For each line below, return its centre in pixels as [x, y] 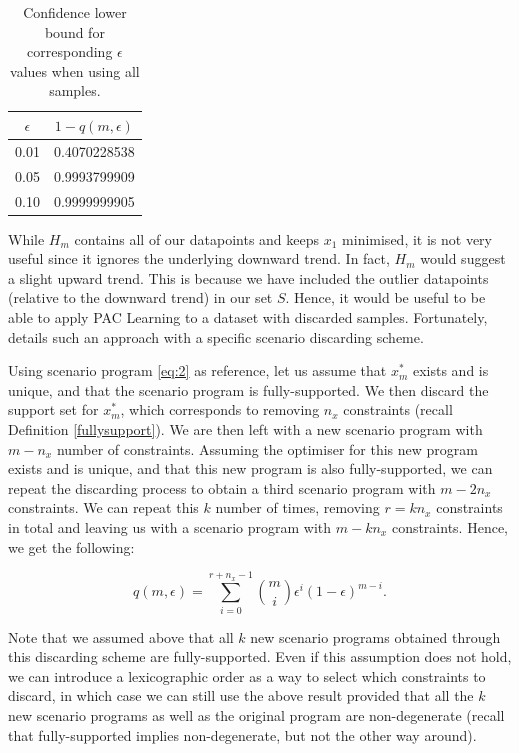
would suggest [463, 258]
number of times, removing [297, 507]
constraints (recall [398, 409]
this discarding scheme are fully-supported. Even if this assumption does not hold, [260, 656]
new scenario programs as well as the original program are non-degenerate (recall [256, 715]
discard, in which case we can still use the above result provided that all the [241, 695]
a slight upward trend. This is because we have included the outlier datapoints [248, 277]
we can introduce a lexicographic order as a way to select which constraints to [247, 675]
